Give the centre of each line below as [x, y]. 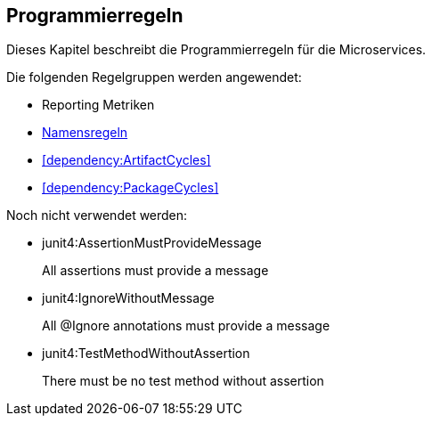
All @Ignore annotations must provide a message [186, 326]
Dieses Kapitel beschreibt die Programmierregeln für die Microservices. [216, 50]
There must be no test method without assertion [183, 381]
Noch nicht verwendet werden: [97, 216]
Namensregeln [85, 133]
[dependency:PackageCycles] [130, 188]
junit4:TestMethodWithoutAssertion [146, 354]
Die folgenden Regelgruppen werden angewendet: [154, 77]
